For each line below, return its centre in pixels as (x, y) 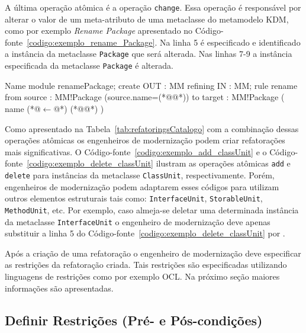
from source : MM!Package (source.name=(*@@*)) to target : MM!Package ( (145, 97)
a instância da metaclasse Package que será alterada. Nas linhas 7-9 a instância (149, 54)
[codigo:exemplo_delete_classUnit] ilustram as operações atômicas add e (159, 163)
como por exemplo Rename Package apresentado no (99, 31)
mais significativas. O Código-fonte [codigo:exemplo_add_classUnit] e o (136, 151)
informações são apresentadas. (59, 288)
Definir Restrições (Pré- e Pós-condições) (134, 320)
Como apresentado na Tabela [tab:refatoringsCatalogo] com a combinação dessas (152, 128)
